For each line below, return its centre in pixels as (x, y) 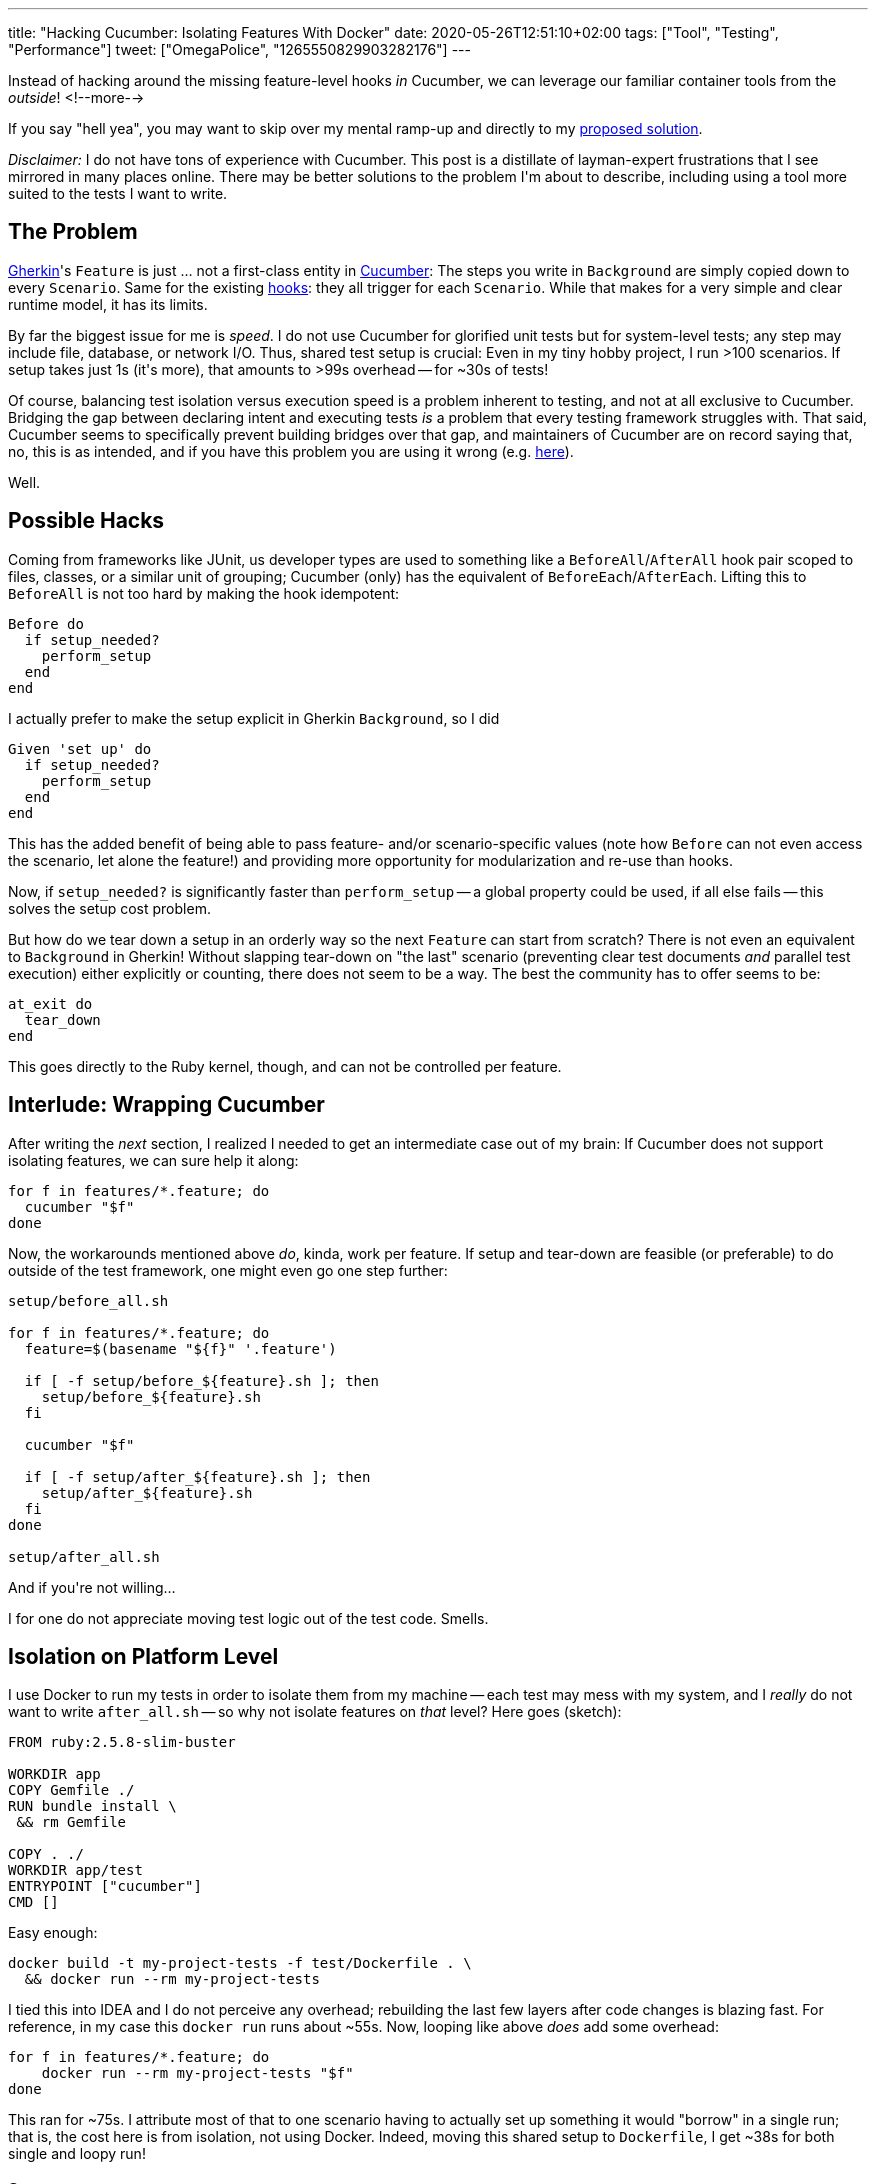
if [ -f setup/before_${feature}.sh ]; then (201, 1380)
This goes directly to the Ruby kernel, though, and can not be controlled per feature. (285, 1066)
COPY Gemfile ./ (71, 1790)
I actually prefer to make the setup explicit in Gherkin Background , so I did (254, 718)
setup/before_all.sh (88, 1300)
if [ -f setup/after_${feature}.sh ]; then (197, 1476)
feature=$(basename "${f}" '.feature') (180, 1348)
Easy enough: (53, 1933)
